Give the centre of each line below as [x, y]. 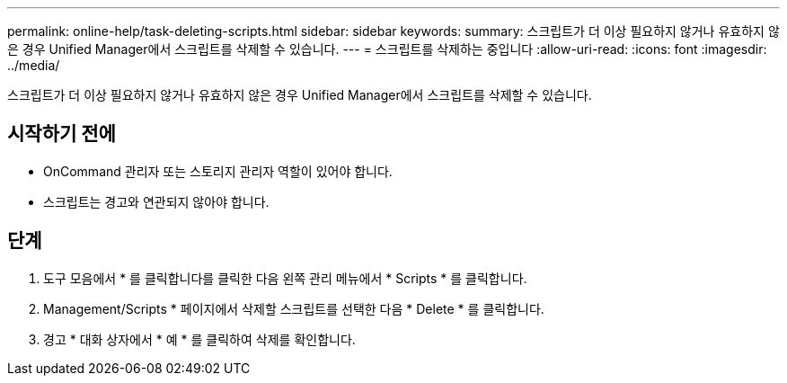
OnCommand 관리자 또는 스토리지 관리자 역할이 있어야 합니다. [218, 171]
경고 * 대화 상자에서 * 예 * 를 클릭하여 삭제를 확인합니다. [199, 339]
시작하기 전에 [62, 134]
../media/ [34, 65]
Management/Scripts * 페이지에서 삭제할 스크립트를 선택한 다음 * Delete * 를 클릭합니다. [294, 308]
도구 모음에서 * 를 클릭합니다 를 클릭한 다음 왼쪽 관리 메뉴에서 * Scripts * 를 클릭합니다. [285, 278]
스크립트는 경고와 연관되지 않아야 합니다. [156, 201]
